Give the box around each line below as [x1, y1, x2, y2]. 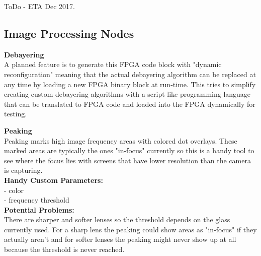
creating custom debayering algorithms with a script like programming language [4, 89, 251, 99]
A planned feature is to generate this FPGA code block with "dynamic [4, 59, 222, 70]
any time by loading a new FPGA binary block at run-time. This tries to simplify [4, 79, 256, 89]
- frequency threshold [4, 195, 69, 205]
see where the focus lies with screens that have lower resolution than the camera [4, 155, 251, 165]
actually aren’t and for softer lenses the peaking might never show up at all [4, 234, 236, 244]
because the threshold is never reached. [4, 244, 125, 254]
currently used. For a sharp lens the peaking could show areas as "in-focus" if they [4, 224, 257, 234]
